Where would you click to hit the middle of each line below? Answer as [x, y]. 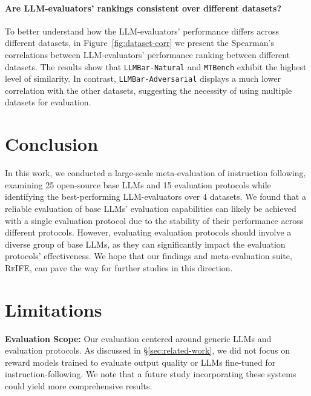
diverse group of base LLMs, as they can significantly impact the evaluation [145, 244]
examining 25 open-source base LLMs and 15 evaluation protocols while [138, 184]
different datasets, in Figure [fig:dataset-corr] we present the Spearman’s [139, 43]
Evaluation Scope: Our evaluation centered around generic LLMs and [138, 338]
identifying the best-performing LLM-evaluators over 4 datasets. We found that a [155, 196]
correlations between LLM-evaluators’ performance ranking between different [147, 54]
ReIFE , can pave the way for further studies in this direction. [119, 267]
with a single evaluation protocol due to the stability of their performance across [154, 220]
